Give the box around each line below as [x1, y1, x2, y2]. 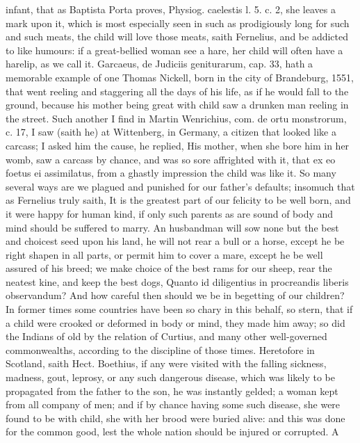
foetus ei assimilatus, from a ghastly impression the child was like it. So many [6, 166, 336, 180]
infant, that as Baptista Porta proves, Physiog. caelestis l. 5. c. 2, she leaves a [6, 2, 336, 16]
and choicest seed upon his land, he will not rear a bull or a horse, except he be [6, 234, 345, 248]
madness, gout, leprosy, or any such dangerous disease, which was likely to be [6, 370, 335, 385]
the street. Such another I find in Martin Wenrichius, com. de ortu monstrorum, [6, 111, 347, 125]
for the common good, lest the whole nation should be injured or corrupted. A [6, 424, 339, 439]
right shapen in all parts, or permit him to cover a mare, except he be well [6, 247, 323, 261]
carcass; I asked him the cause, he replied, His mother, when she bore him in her [6, 138, 350, 152]
